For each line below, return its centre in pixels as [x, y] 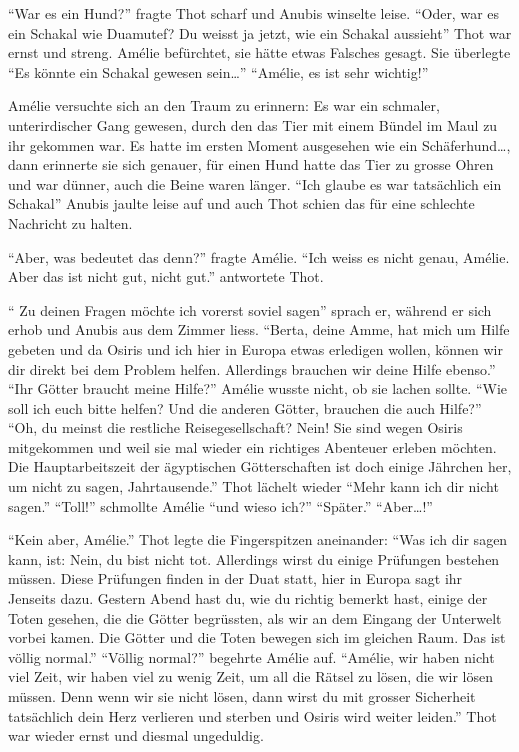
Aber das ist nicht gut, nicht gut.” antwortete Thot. [166, 276]
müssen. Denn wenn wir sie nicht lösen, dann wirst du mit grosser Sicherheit [242, 696]
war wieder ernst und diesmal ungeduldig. [136, 735]
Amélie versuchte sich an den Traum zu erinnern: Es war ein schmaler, [224, 105]
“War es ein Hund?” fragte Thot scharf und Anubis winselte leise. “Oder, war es [254, 13]
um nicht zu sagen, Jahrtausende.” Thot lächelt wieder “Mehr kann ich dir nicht [253, 486]
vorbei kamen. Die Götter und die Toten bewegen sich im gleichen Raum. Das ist [257, 637]
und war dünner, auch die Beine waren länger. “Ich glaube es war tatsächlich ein [255, 183]
